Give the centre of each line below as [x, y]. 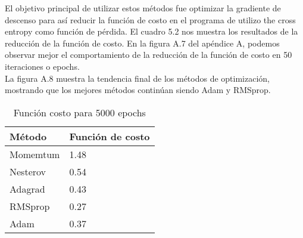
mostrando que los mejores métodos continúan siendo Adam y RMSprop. [138, 90]
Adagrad [27, 188]
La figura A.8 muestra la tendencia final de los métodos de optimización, [137, 78]
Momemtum [35, 154]
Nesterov [28, 171]
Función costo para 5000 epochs [79, 112]
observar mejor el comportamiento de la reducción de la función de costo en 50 [149, 55]
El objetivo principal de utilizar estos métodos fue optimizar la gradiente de [143, 8]
